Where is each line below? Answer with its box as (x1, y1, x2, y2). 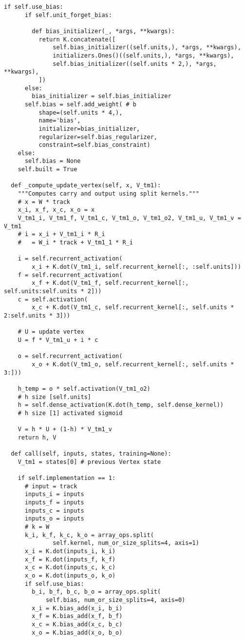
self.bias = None (24, 158, 81, 165)
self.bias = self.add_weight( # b (24, 100, 137, 108)
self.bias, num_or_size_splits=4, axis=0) (45, 596, 186, 603)
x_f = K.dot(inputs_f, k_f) (24, 556, 116, 563)
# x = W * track (18, 198, 71, 205)
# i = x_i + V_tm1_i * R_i (18, 231, 105, 238)
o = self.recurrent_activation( (18, 353, 123, 360)
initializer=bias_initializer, (38, 125, 140, 132)
